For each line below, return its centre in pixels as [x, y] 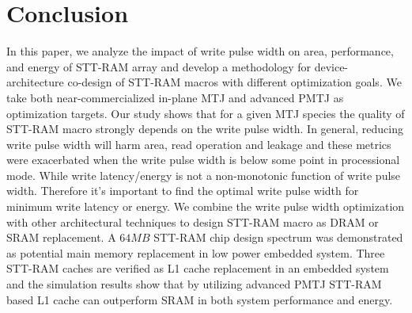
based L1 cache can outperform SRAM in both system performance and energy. [200, 299]
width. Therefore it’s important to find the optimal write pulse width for [183, 191]
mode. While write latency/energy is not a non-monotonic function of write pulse [204, 175]
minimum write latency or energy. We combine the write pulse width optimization [206, 206]
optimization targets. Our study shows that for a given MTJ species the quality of [206, 113]
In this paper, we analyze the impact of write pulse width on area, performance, [200, 51]
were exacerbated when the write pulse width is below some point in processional [203, 160]
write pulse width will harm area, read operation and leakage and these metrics [199, 144]
